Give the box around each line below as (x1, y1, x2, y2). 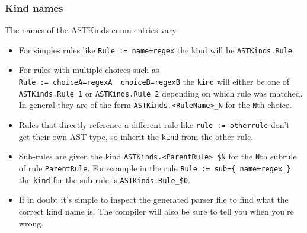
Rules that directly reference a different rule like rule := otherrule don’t (18, 119, 290, 131)
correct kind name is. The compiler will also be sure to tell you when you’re (18, 205, 294, 217)
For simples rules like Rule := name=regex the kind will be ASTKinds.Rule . (18, 43, 295, 56)
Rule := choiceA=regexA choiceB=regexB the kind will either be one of (18, 75, 290, 88)
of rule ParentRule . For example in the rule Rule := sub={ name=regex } (18, 162, 291, 174)
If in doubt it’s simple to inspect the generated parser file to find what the (18, 193, 289, 206)
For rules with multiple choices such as (18, 63, 159, 76)
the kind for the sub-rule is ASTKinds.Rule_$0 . (18, 173, 191, 186)
